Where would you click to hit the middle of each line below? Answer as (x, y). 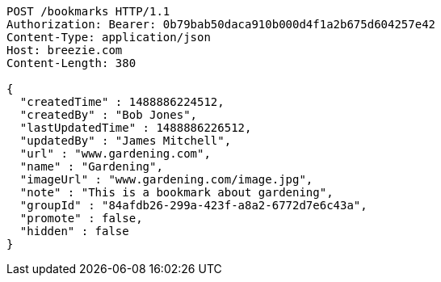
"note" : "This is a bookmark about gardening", (176, 192)
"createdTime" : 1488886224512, (122, 102)
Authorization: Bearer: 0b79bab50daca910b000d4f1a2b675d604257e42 (221, 24)
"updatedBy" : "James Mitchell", (126, 141)
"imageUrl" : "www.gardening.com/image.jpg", (166, 179)
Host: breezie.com (65, 50)
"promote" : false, (81, 218)
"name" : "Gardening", (91, 166)
